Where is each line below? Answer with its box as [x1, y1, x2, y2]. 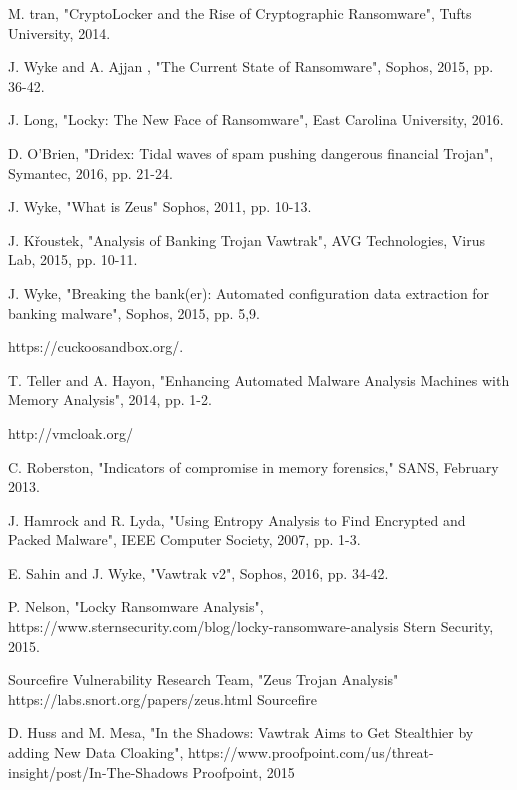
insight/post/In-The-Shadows [8, 761, 188, 782]
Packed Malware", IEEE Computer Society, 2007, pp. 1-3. [8, 529, 361, 550]
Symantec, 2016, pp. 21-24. [8, 162, 173, 183]
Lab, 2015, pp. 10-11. [8, 249, 138, 270]
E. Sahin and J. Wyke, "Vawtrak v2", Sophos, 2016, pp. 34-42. [8, 562, 389, 583]
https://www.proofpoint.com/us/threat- [188, 742, 434, 763]
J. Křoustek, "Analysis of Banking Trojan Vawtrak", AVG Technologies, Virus [8, 229, 486, 250]
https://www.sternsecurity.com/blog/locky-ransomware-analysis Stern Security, [8, 616, 494, 637]
